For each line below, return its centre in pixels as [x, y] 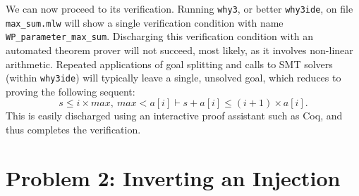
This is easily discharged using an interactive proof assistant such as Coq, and [174, 116]
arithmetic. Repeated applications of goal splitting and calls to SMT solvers [169, 64]
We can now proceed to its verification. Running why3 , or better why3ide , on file [179, 8]
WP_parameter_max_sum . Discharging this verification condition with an [160, 36]
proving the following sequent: [71, 91]
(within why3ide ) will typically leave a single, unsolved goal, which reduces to [174, 78]
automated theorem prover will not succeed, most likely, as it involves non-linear [179, 50]
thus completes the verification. [73, 129]
